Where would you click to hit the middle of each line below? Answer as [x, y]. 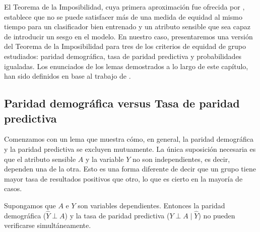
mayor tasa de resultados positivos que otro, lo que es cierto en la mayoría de [123, 178]
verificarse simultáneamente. [48, 225]
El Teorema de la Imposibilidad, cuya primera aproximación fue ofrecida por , [124, 7]
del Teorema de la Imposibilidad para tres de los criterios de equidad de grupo [125, 46]
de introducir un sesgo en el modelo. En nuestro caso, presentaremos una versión [128, 36]
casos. [13, 188]
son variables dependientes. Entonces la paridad [151, 205]
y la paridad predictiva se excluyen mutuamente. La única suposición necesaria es [130, 149]
